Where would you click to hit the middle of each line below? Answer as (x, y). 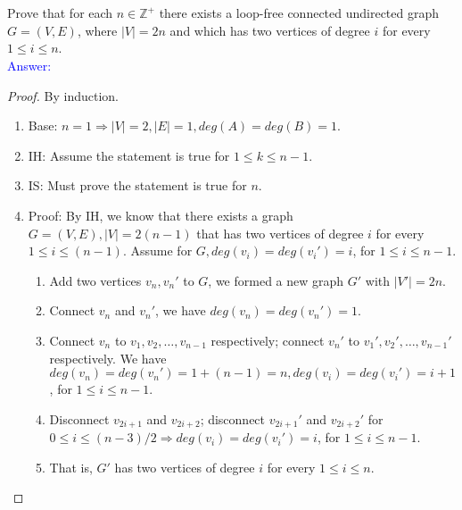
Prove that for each (60, 13)
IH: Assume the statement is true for (129, 155)
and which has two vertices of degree (270, 30)
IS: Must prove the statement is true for (137, 185)
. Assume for (157, 251)
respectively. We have (108, 358)
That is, (71, 467)
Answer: (29, 65)
